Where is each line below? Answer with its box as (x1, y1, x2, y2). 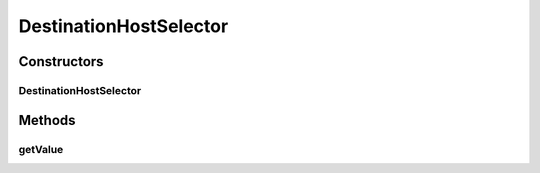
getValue (18, 142, 64, 156)
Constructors (18, 53, 104, 70)
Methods (18, 111, 76, 129)
